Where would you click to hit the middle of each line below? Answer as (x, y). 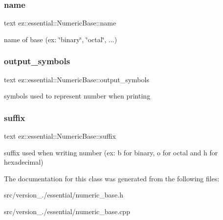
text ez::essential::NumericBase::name (60, 23)
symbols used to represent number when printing (77, 96)
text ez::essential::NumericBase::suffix (60, 136)
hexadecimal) (24, 162)
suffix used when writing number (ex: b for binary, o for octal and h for (111, 152)
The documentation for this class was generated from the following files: (112, 178)
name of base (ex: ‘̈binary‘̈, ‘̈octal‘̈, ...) (61, 39)
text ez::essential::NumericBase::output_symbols (77, 79)
